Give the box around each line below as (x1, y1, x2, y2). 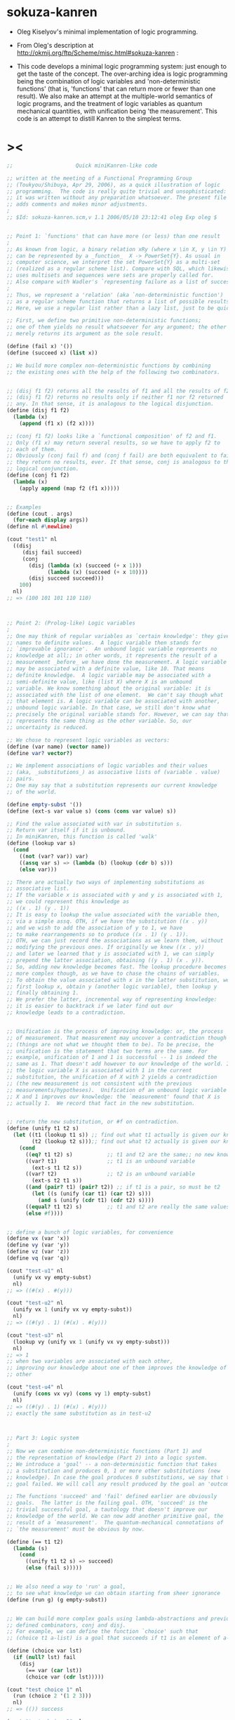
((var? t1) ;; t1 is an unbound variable (25, 1157, 196, 1165)
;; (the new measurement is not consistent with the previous (6, 1080, 192, 1087)
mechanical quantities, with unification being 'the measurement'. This (16, 107, 218, 115)
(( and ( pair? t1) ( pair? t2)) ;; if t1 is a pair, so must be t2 (25, 1184, 220, 1191)
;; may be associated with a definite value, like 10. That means (6, 665, 205, 672)
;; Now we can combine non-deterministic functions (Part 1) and (6, 1448, 201, 1455)
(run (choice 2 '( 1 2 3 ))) (13, 1693, 92, 1700)
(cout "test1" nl (6, 536, 58, 543)
